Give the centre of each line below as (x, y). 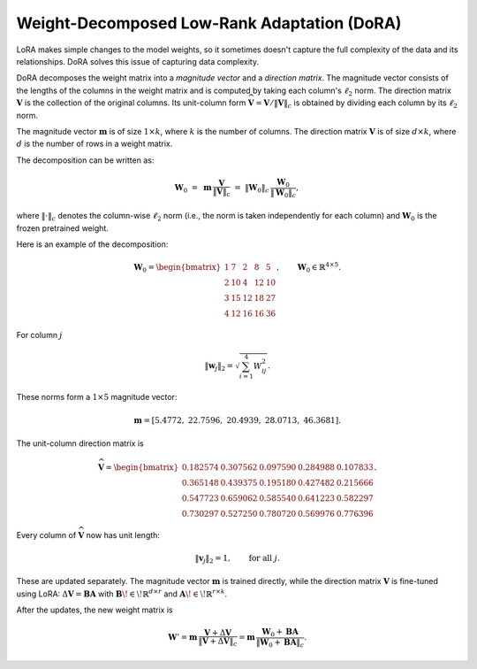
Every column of (46, 534)
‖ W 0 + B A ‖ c (280, 643)
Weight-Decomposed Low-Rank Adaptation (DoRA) (209, 23)
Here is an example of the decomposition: (92, 244)
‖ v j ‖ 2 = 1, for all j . (237, 559)
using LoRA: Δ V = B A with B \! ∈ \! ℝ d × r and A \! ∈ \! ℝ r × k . (122, 593)
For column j (40, 334)
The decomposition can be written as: (85, 160)
